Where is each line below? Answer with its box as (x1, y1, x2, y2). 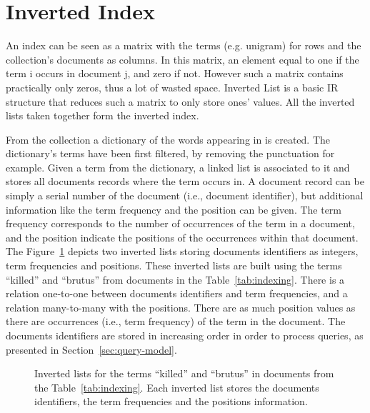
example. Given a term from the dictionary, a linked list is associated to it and (6, 159, 350, 174)
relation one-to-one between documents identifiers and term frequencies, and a (6, 286, 348, 301)
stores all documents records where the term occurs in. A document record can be (6, 174, 364, 189)
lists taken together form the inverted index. (6, 108, 199, 123)
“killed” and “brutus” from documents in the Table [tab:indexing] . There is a (6, 272, 345, 287)
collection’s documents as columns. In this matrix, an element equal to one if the (6, 51, 359, 66)
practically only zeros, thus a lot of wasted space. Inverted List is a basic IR (6, 79, 339, 94)
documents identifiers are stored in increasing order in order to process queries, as (6, 328, 364, 342)
